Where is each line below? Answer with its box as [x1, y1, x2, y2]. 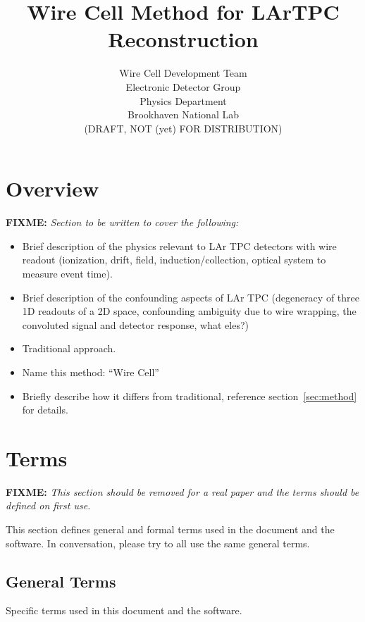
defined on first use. [6, 498, 91, 513]
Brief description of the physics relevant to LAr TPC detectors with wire [22, 238, 337, 253]
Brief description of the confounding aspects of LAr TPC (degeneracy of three [22, 290, 359, 304]
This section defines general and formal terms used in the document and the [6, 522, 335, 537]
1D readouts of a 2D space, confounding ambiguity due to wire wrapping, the [22, 304, 357, 318]
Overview [6, 174, 99, 203]
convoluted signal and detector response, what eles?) [22, 317, 249, 332]
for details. [22, 402, 68, 417]
